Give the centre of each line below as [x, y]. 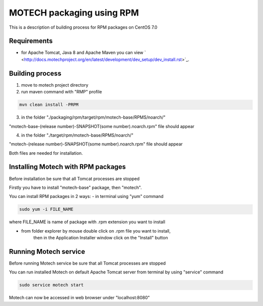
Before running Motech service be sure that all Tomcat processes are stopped [87, 263]
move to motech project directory [55, 85]
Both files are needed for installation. [46, 153]
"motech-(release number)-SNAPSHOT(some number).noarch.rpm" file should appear [96, 144]
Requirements [31, 41]
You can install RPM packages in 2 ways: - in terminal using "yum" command [86, 197]
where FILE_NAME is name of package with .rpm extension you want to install [87, 222]
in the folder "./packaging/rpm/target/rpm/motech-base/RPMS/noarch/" [93, 117]
